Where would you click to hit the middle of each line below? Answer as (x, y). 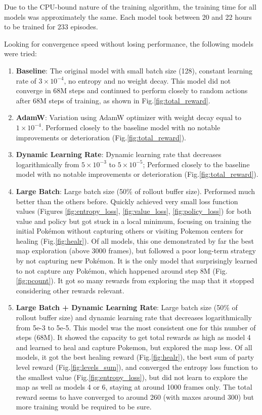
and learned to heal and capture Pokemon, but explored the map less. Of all (134, 347)
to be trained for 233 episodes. (51, 27)
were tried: (21, 53)
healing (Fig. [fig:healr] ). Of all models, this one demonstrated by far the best (135, 240)
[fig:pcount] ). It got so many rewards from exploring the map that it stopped (135, 280)
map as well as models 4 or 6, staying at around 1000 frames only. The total (134, 387)
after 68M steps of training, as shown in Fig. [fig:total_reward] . (113, 100)
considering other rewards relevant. (70, 290)
